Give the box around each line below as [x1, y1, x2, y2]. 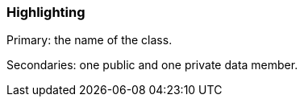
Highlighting [6, 4, 85, 20]
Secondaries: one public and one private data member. [6, 58, 298, 72]
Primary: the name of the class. [6, 33, 173, 47]
